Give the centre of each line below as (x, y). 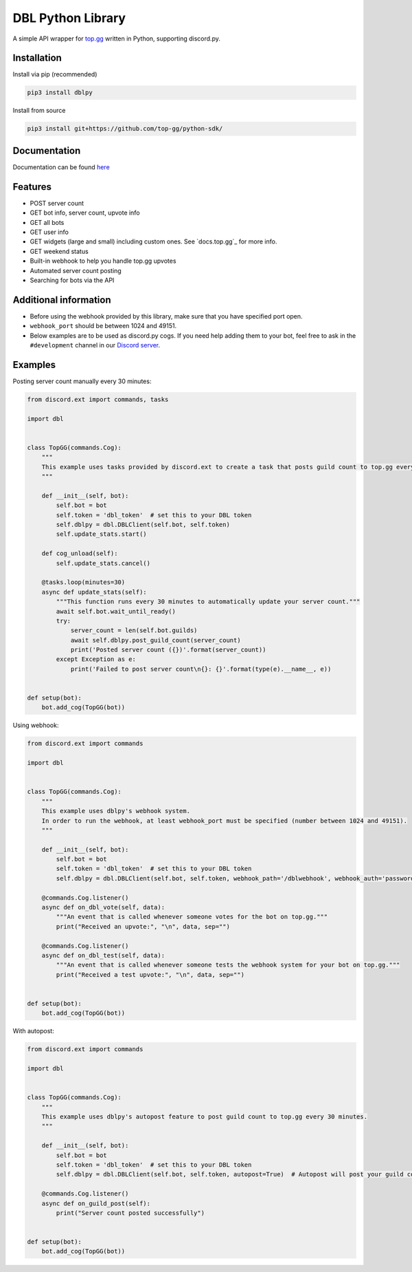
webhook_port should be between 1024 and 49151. (103, 326)
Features (32, 187)
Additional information (62, 300)
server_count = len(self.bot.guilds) (134, 630)
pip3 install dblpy (60, 93)
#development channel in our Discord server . (95, 345)
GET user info (49, 232)
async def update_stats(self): (94, 592)
